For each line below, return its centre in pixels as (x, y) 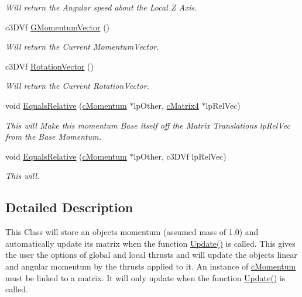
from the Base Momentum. (53, 137)
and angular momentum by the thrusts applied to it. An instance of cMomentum (151, 266)
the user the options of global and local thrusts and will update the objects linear (151, 255)
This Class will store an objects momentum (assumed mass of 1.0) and (132, 232)
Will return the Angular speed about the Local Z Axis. (101, 7)
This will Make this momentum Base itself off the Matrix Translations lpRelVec (148, 125)
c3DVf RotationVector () (49, 66)
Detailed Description (69, 207)
